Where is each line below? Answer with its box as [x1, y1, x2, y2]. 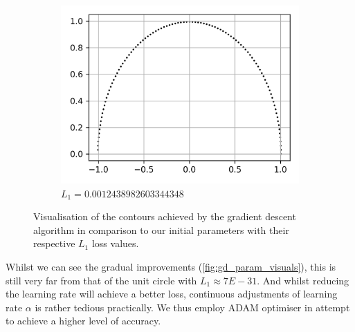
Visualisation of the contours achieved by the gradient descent [33, 209, 296, 224]
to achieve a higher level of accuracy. [6, 313, 161, 328]
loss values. [91, 236, 139, 251]
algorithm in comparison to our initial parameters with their [33, 222, 289, 237]
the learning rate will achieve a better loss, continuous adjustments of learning [6, 286, 338, 301]
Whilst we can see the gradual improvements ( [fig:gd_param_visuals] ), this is [6, 259, 336, 273]
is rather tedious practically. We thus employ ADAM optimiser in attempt [35, 300, 350, 314]
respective [33, 236, 75, 251]
